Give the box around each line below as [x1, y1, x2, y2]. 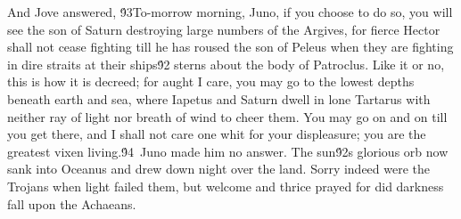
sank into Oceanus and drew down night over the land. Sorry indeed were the [7, 159, 431, 178]
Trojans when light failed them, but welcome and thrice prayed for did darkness [7, 176, 444, 195]
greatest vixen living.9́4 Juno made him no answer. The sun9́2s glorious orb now [7, 142, 449, 160]
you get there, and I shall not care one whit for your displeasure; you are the [7, 125, 426, 143]
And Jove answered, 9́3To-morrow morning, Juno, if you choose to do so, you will [7, 3, 453, 20]
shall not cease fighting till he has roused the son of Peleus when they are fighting [7, 37, 454, 56]
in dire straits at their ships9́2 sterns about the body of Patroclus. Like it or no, [7, 54, 445, 73]
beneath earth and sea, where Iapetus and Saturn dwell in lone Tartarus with [7, 89, 431, 108]
